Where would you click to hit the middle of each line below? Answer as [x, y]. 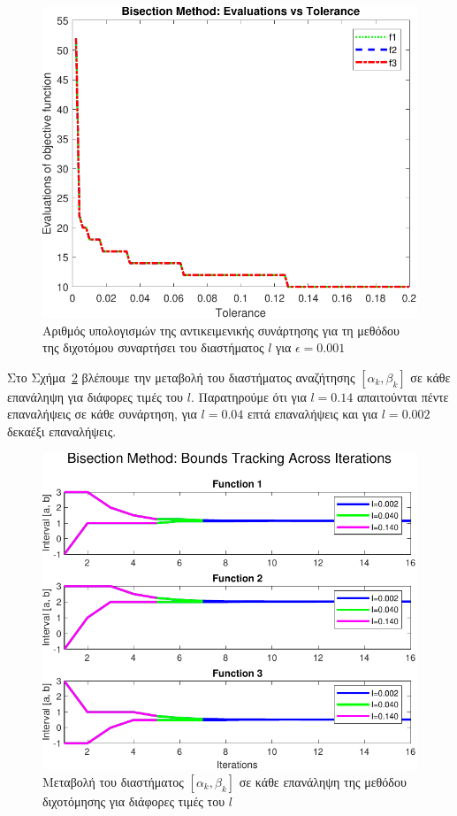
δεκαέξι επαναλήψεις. [62, 431]
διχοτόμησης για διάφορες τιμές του [134, 801]
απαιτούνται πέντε [403, 396]
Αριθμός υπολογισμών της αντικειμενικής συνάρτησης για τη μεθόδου [221, 330]
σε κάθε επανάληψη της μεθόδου [323, 781]
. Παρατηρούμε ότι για [248, 396]
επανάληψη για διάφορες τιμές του [95, 396]
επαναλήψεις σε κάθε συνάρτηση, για [102, 414]
